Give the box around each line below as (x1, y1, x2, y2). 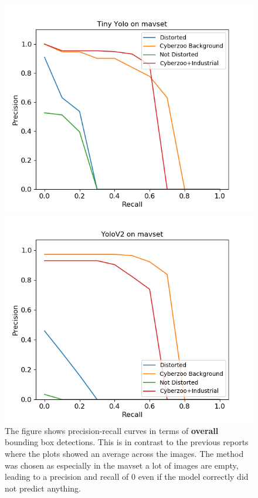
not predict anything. (5, 482, 81, 494)
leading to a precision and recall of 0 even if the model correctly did (5, 470, 249, 483)
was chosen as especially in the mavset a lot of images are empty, (5, 459, 239, 471)
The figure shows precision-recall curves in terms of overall (5, 424, 219, 436)
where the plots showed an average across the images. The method (5, 447, 244, 460)
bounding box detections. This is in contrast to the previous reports (5, 436, 249, 448)
